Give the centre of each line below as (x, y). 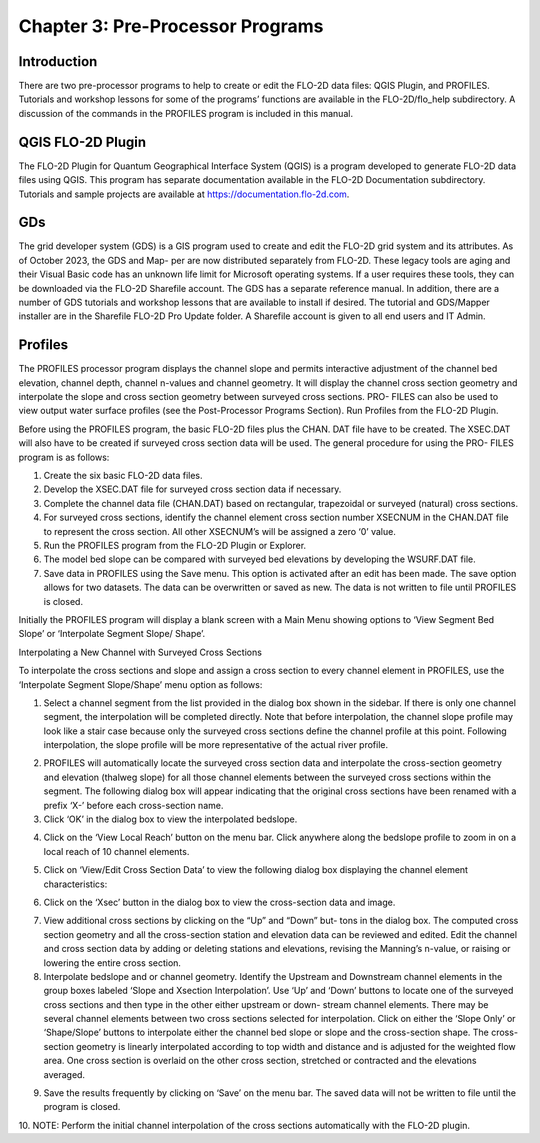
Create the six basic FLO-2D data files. (123, 476)
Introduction (58, 61)
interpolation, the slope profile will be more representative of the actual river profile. (216, 745)
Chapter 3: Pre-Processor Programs (171, 26)
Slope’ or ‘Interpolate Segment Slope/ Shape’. (112, 634)
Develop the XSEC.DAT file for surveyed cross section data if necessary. (192, 489)
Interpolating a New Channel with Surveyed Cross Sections (140, 652)
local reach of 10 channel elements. (116, 851)
